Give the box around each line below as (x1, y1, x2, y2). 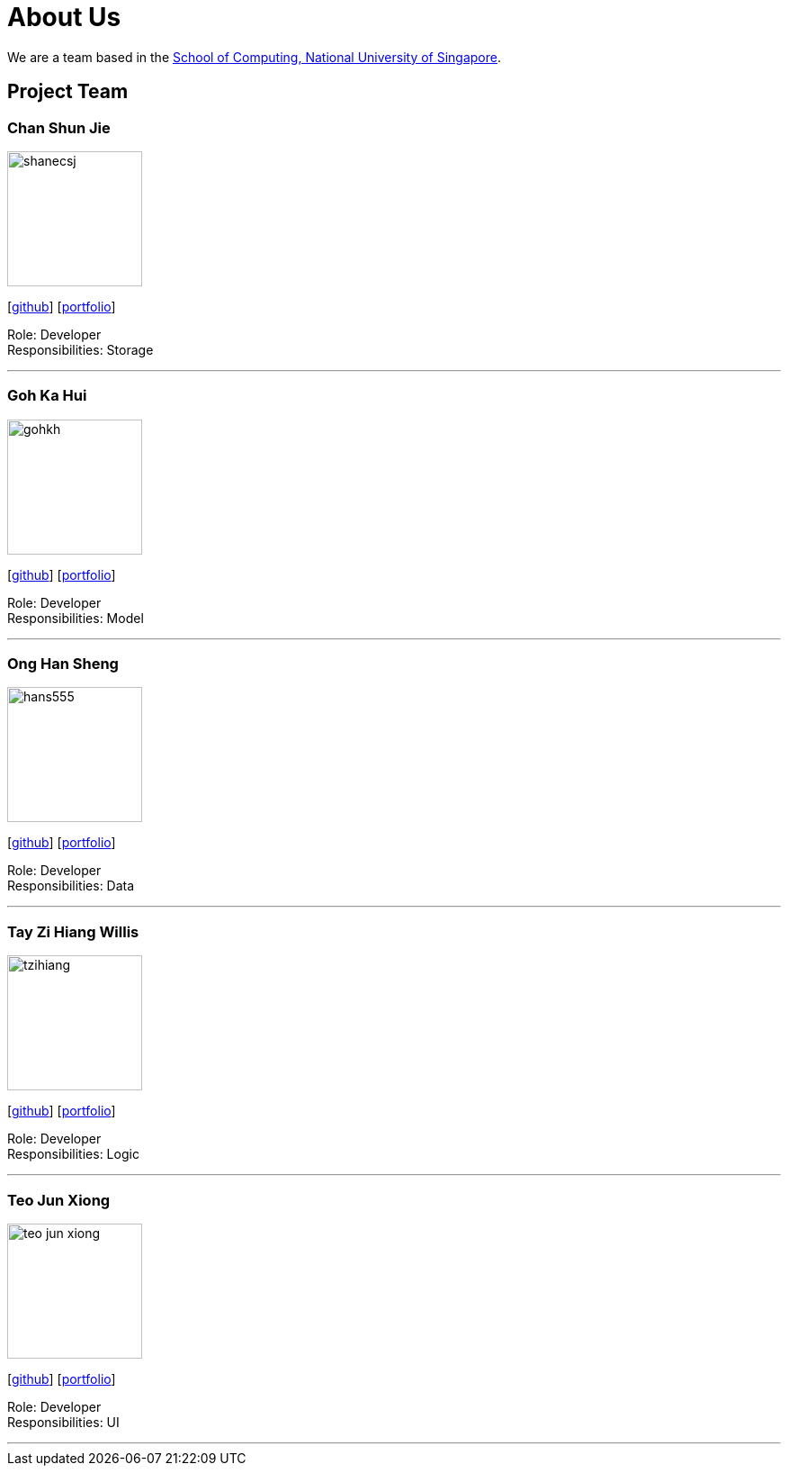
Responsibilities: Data (7, 878, 135, 894)
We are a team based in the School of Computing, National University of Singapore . (7, 49, 502, 65)
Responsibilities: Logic (7, 1146, 139, 1162)
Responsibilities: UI (7, 1414, 120, 1430)
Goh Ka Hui (7, 386, 87, 405)
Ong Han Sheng (7, 655, 119, 673)
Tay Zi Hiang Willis (7, 922, 139, 941)
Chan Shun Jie (7, 118, 111, 137)
